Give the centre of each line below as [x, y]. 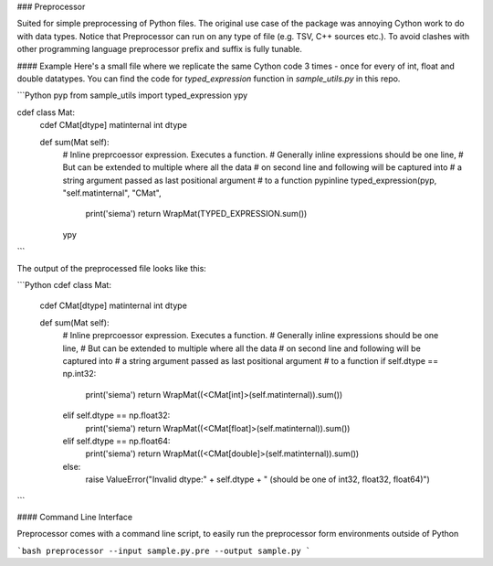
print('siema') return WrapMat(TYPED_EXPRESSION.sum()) [196, 214]
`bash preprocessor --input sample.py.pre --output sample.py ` [164, 550]
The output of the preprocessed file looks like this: [112, 268]
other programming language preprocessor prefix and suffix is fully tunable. [160, 49]
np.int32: [79, 374]
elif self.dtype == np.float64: [116, 441]
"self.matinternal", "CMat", [112, 193]
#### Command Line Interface [74, 517]
